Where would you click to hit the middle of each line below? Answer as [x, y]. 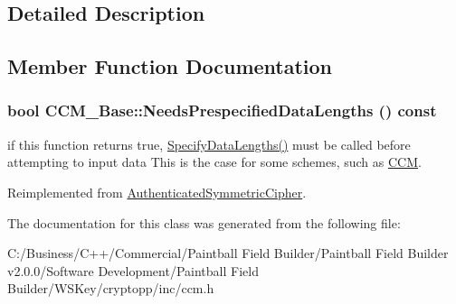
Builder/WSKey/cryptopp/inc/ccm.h [111, 288]
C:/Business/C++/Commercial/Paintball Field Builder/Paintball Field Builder [228, 253]
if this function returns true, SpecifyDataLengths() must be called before [209, 144]
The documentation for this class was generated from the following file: [204, 222]
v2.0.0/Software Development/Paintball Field [133, 270]
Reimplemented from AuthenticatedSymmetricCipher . [157, 192]
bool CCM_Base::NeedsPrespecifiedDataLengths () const [222, 111]
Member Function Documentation [170, 66]
